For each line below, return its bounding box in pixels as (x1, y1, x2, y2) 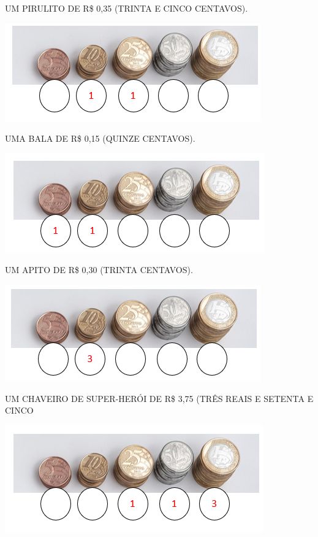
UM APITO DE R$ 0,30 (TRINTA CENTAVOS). (5, 263, 193, 276)
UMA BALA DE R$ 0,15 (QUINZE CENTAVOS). (5, 132, 195, 145)
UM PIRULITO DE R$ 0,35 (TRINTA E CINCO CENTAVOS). (5, 2, 248, 14)
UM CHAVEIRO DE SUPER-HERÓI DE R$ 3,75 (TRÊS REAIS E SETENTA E (5, 392, 314, 404)
